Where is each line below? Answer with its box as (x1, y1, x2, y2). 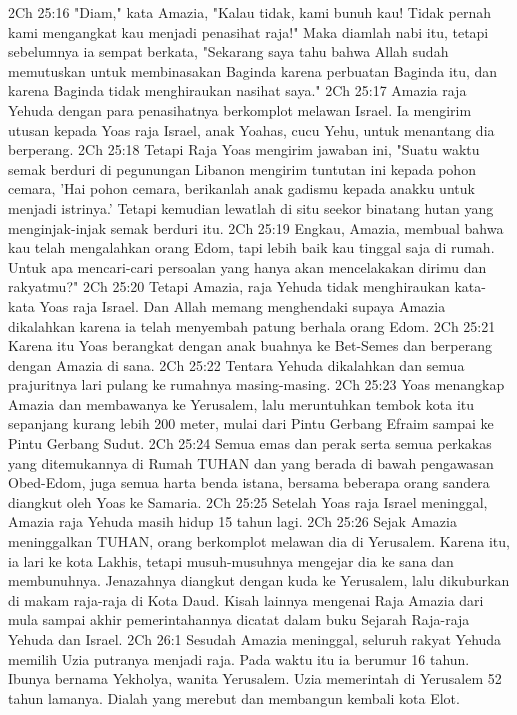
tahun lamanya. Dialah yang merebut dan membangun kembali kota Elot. (8, 687, 460, 708)
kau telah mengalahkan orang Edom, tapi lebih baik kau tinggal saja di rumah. (8, 237, 495, 258)
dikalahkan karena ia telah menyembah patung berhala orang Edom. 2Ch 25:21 (8, 315, 496, 336)
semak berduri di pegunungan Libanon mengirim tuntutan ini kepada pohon (8, 158, 476, 179)
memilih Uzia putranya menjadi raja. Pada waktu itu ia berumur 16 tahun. (8, 648, 470, 669)
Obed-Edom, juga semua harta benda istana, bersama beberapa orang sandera (8, 472, 490, 493)
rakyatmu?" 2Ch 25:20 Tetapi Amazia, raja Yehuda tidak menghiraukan (8, 276, 450, 297)
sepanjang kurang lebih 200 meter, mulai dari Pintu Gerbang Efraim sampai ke (8, 413, 494, 434)
